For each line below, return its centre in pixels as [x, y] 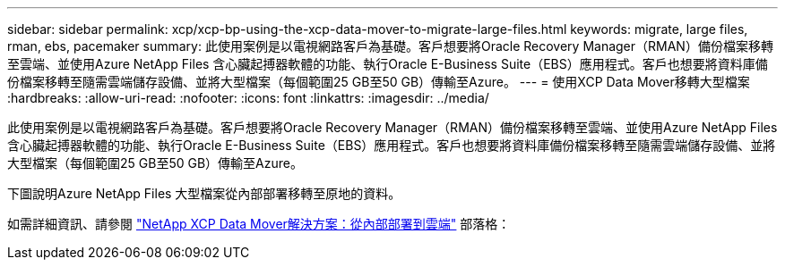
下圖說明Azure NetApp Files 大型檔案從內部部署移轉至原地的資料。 [204, 193]
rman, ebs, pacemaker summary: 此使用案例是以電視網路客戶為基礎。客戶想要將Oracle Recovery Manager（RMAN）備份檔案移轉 [390, 46]
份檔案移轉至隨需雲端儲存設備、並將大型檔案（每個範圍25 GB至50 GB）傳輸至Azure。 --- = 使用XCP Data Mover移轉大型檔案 [379, 82]
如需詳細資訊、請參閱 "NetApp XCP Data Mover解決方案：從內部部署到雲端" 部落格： [259, 224]
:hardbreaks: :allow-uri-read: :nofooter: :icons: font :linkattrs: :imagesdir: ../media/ [248, 98]
